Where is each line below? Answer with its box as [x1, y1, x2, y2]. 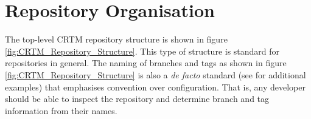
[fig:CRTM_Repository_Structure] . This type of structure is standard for [5, 44, 280, 57]
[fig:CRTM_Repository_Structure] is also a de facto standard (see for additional [5, 68, 306, 81]
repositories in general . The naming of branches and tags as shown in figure [5, 56, 287, 69]
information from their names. [5, 104, 117, 117]
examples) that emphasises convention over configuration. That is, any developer [5, 80, 306, 93]
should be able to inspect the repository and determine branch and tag [5, 92, 270, 105]
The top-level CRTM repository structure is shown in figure [5, 33, 228, 46]
